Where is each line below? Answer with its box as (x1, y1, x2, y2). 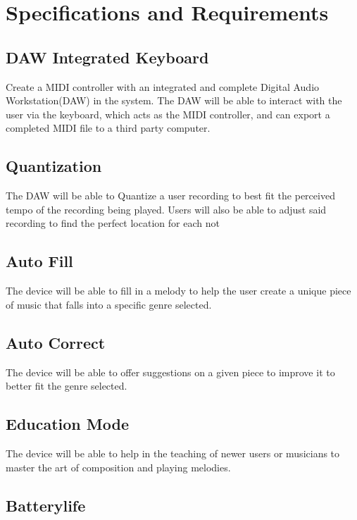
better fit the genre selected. (6, 378, 127, 393)
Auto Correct (6, 331, 106, 353)
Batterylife (6, 494, 86, 516)
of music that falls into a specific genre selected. (6, 297, 212, 311)
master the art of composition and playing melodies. (6, 459, 231, 474)
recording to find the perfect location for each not (6, 216, 220, 230)
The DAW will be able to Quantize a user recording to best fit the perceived (6, 188, 335, 203)
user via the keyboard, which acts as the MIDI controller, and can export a (6, 106, 330, 121)
